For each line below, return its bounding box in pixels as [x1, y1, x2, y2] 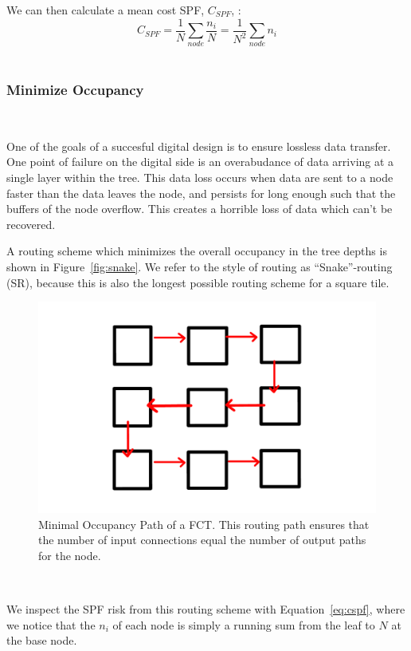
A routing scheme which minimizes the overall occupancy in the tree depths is [6, 243, 387, 259]
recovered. [6, 215, 56, 232]
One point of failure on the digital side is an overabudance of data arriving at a [6, 153, 394, 170]
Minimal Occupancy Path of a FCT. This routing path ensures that [38, 515, 370, 532]
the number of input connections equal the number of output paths [38, 531, 366, 548]
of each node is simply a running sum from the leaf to [112, 616, 375, 633]
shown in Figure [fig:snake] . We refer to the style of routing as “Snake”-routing [6, 258, 393, 274]
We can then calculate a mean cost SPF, [6, 2, 205, 18]
